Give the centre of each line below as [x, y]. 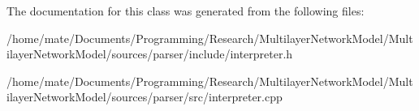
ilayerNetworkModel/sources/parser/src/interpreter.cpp [145, 97]
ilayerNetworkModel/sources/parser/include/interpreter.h [150, 54]
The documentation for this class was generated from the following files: [186, 11]
